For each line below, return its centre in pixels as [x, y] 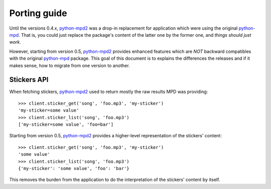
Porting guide [38, 13]
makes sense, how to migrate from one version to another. [70, 65]
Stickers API [29, 80]
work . [15, 42]
